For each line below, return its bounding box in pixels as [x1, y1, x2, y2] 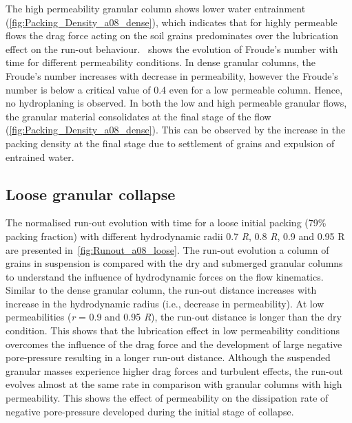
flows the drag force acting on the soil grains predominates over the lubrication [6, 28, 339, 43]
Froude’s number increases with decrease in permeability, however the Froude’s [6, 68, 338, 83]
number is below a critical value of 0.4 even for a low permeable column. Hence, [6, 82, 343, 96]
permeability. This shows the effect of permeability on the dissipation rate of [6, 391, 329, 405]
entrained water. [6, 149, 74, 164]
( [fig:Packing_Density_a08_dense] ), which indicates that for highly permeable [6, 14, 338, 29]
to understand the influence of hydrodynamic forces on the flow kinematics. [6, 269, 324, 283]
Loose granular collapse [6, 183, 176, 204]
